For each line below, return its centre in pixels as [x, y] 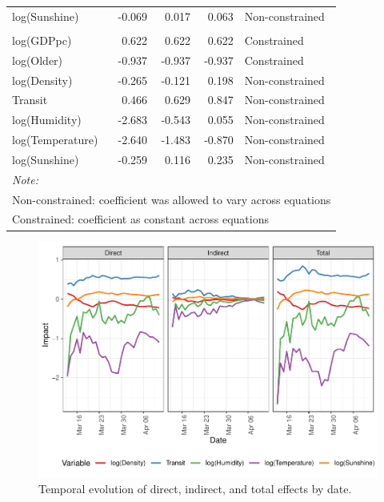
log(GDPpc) [42, 40]
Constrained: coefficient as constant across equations [140, 219]
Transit [30, 100]
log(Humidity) [47, 120]
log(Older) [38, 60]
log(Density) [42, 80]
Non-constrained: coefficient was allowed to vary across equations [172, 199]
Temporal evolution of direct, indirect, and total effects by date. [195, 488]
